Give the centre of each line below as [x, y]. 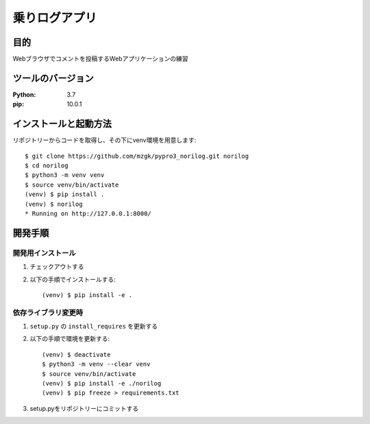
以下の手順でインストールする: [73, 279]
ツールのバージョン [53, 78]
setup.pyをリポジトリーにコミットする [84, 408]
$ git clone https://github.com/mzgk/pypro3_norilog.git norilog [137, 156]
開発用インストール [44, 252]
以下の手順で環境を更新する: [70, 339]
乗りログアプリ [55, 18]
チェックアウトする [57, 267]
